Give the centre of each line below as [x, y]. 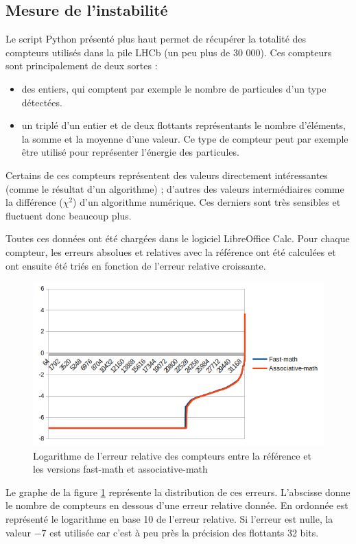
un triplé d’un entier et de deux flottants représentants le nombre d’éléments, [184, 125]
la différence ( [34, 202]
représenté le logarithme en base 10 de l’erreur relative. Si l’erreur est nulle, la [169, 519]
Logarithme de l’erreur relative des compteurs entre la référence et [172, 455]
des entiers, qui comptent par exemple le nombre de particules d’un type [174, 88]
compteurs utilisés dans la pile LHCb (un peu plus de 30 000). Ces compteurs [169, 52]
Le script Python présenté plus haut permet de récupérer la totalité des [156, 39]
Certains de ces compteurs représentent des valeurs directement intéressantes [167, 175]
